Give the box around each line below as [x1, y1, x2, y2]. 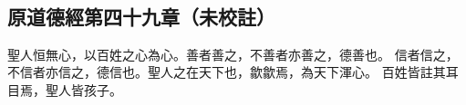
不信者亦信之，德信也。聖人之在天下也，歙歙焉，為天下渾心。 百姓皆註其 [7, 62, 446, 81]
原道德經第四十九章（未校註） [7, 2, 275, 30]
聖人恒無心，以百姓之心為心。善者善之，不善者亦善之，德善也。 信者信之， [7, 44, 459, 63]
